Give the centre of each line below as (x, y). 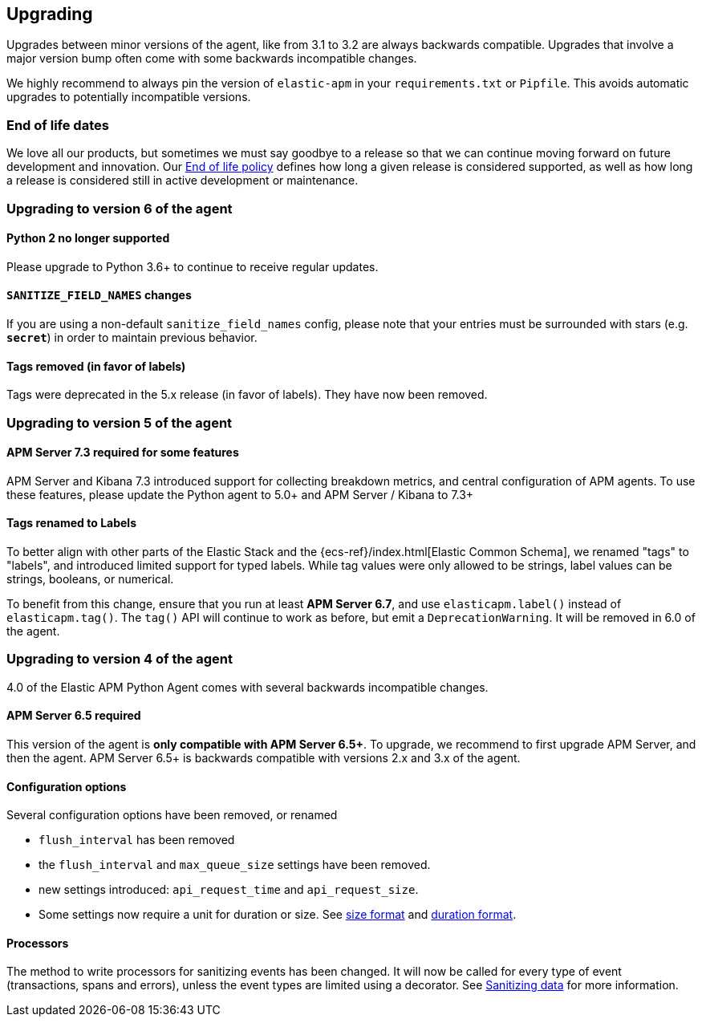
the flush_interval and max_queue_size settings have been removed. (235, 865)
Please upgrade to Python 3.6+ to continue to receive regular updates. (193, 266)
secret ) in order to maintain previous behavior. (132, 337)
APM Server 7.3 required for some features (123, 453)
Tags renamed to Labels (71, 523)
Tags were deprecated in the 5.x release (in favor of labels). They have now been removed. (247, 395)
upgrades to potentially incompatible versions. (129, 97)
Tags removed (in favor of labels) (96, 366)
